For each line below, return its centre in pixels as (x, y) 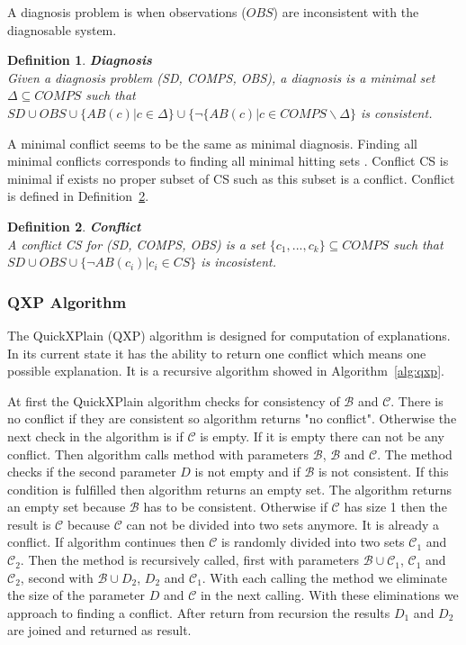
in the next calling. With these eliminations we (329, 595)
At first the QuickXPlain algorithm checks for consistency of (174, 400)
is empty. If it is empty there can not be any (322, 436)
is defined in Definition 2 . (78, 196)
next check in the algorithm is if (95, 436)
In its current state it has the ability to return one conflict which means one (217, 353)
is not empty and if (247, 472)
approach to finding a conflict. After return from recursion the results (199, 612)
